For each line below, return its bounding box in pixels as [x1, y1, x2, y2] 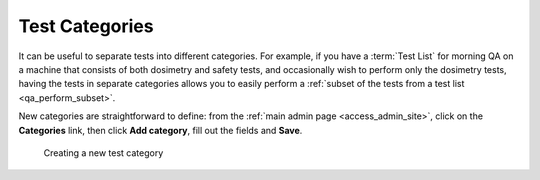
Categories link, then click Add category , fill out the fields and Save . [18, 124, 303, 136]
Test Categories [18, 15, 154, 37]
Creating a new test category [43, 146, 164, 159]
